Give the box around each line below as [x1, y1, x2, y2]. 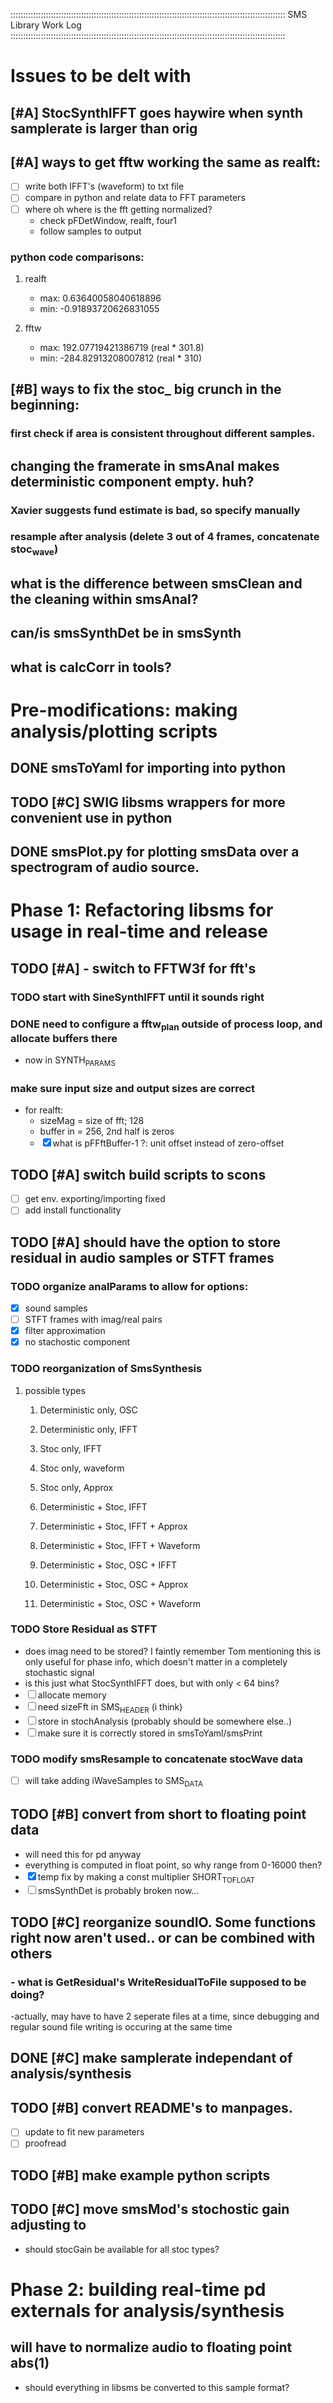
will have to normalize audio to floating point [10, 2339, 293, 2356]
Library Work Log [10, 19, 82, 31]
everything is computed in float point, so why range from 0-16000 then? [24, 1859, 323, 1871]
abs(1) [10, 2355, 50, 2372]
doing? [10, 1987, 45, 2001]
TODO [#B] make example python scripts [10, 2167, 271, 2184]
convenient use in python [10, 809, 173, 826]
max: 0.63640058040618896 [39, 292, 162, 304]
